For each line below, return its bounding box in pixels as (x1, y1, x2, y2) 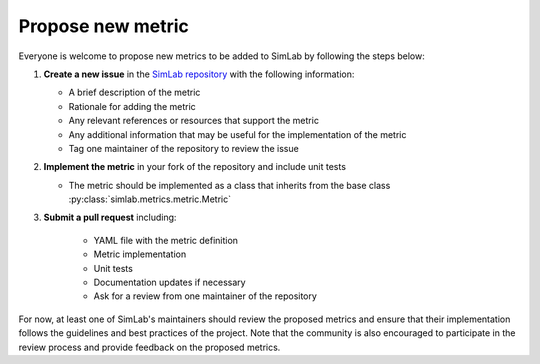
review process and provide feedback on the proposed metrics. (18, 341, 281, 353)
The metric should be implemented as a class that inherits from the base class (68, 179, 391, 191)
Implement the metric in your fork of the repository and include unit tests (43, 161, 347, 173)
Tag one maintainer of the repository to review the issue (68, 142, 299, 154)
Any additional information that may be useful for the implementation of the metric (68, 128, 407, 140)
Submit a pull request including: (43, 211, 177, 224)
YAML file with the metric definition (93, 234, 239, 246)
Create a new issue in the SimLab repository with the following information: (43, 68, 355, 80)
